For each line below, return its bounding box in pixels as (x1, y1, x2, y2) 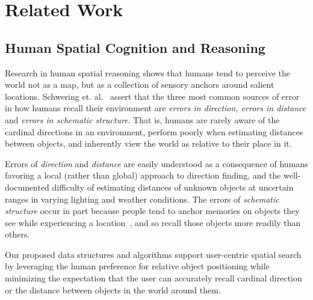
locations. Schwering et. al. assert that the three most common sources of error (5, 90, 300, 102)
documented (5, 180, 49, 193)
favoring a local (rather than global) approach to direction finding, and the (5, 169, 281, 182)
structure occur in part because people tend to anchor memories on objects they (5, 204, 300, 217)
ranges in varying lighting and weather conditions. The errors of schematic (5, 192, 279, 205)
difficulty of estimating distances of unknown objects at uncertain (52, 180, 294, 193)
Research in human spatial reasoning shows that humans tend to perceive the (5, 66, 291, 79)
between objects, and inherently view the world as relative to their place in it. (5, 137, 292, 150)
